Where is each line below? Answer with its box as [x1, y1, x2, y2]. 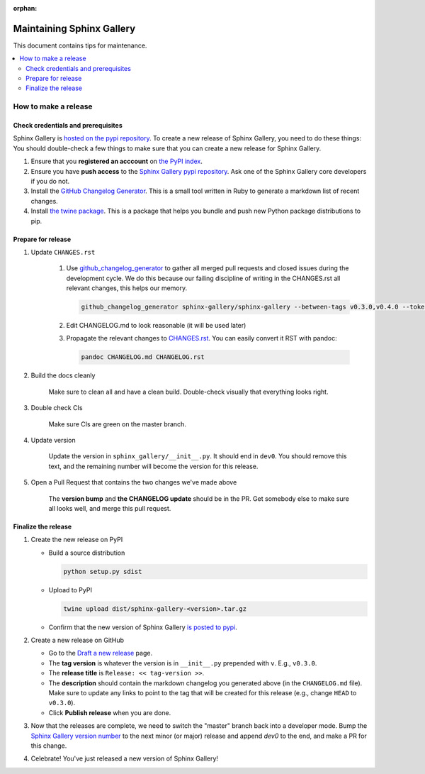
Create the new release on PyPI [30, 536, 123, 544]
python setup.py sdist [63, 568, 142, 575]
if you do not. [30, 177, 70, 185]
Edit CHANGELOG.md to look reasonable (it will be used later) [66, 321, 246, 330]
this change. [30, 741, 67, 750]
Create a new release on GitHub [30, 636, 124, 645]
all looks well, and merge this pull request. [48, 504, 171, 512]
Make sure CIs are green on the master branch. [48, 419, 187, 429]
